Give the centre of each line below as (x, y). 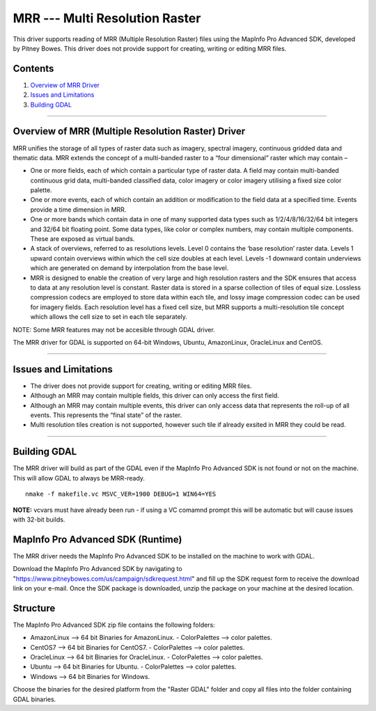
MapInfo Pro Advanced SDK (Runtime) (97, 539)
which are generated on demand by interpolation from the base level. (130, 268)
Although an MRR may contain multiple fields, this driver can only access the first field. (155, 396)
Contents (33, 69)
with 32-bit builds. (39, 519)
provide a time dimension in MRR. (78, 210)
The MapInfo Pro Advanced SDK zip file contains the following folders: (114, 625)
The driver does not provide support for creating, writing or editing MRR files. (141, 386)
